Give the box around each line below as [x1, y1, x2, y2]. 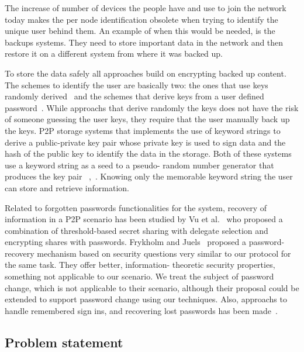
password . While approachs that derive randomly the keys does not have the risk [5, 101, 299, 113]
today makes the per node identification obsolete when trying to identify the [5, 13, 278, 25]
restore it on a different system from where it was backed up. [5, 47, 223, 60]
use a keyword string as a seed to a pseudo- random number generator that [5, 158, 274, 171]
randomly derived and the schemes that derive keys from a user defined [5, 90, 264, 102]
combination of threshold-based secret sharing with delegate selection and [5, 224, 268, 236]
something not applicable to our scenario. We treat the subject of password [5, 270, 274, 282]
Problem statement [5, 333, 123, 351]
